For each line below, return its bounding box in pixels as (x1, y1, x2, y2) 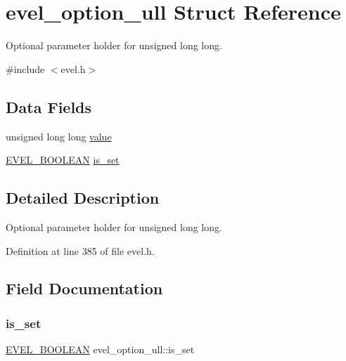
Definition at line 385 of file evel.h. (6, 243, 155, 258)
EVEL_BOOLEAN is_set (6, 152, 120, 167)
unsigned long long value (6, 129, 112, 143)
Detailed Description (6, 187, 160, 209)
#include (6, 61, 45, 76)
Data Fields (6, 96, 92, 117)
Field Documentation (6, 277, 163, 299)
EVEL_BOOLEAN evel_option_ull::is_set (6, 342, 195, 357)
